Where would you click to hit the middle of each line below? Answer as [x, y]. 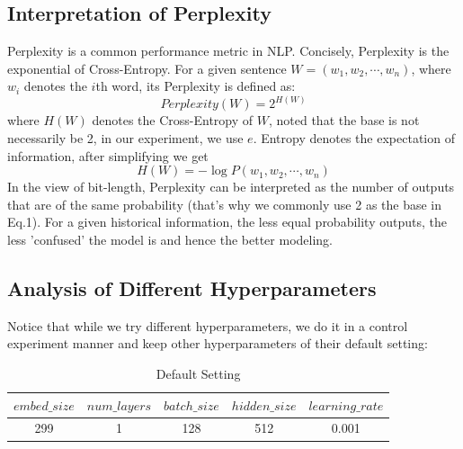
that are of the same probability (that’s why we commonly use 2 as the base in [225, 204]
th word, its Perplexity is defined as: [196, 86]
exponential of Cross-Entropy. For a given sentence [147, 68]
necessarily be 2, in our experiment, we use [125, 138]
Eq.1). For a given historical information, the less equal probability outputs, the [227, 222]
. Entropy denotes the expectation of [354, 138]
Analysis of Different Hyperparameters [192, 287]
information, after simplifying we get [108, 155]
